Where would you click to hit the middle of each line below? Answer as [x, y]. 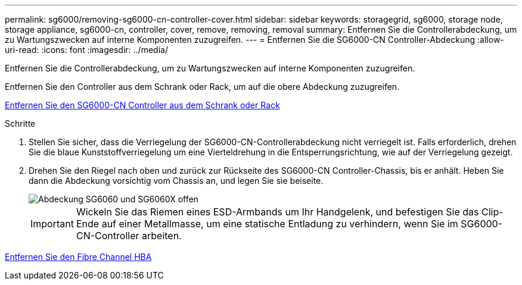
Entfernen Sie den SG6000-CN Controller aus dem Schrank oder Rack [142, 105]
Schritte [20, 123]
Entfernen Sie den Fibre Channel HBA [78, 257]
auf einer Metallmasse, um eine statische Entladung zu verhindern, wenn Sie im [280, 224]
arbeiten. [161, 236]
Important [52, 224]
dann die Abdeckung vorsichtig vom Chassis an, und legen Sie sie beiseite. [176, 181]
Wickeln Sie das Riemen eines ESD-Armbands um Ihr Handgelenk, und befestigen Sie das [277, 212]
